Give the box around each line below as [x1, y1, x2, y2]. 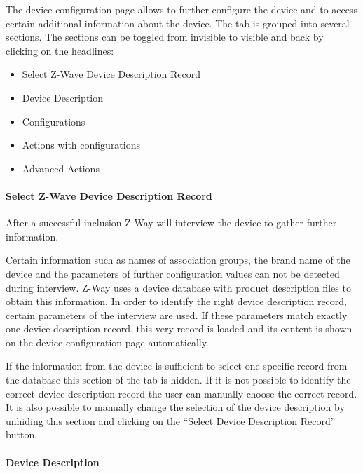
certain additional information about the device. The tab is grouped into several [6, 15, 350, 30]
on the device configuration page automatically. [6, 334, 209, 349]
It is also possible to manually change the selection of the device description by [6, 400, 345, 414]
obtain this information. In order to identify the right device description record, [6, 294, 347, 309]
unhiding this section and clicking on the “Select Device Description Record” [6, 413, 336, 428]
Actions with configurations [22, 137, 141, 152]
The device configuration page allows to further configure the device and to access [6, 2, 358, 16]
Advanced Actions [22, 161, 100, 175]
